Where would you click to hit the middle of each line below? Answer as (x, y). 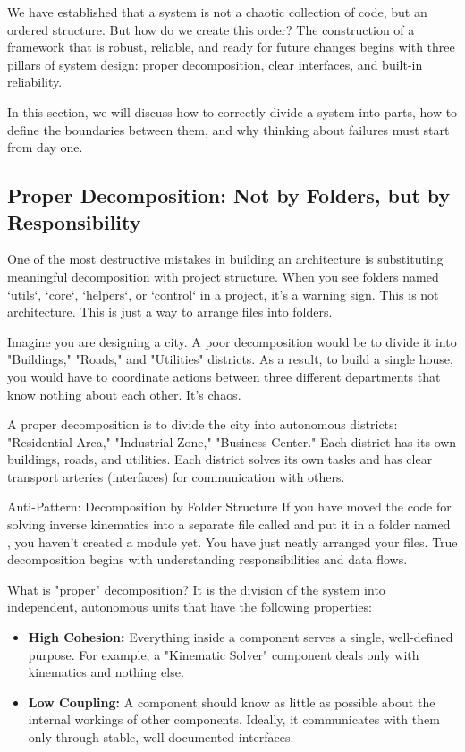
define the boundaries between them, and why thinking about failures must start (228, 129)
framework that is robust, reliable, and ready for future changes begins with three (231, 47)
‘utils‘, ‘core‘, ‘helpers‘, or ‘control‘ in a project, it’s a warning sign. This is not (223, 294)
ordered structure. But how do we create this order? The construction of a (211, 29)
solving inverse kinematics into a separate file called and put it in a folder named (229, 524)
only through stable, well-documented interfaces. (161, 737)
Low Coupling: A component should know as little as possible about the (232, 701)
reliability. (35, 82)
